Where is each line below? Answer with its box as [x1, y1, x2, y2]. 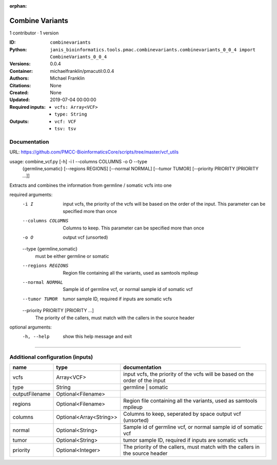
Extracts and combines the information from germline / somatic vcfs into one [9, 182, 172, 188]
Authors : [9, 75, 29, 82]
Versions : [9, 61, 31, 67]
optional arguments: [9, 324, 52, 330]
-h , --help [22, 334, 50, 340]
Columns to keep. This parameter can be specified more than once [63, 225, 205, 231]
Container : [9, 68, 33, 74]
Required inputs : [9, 104, 46, 110]
